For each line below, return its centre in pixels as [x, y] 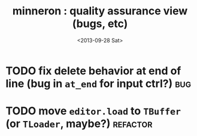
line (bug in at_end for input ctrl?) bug [99, 84]
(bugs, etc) [100, 24]
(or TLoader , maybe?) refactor [79, 124]
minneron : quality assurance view [100, 11]
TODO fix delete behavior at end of [93, 71]
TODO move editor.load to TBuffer [93, 111]
